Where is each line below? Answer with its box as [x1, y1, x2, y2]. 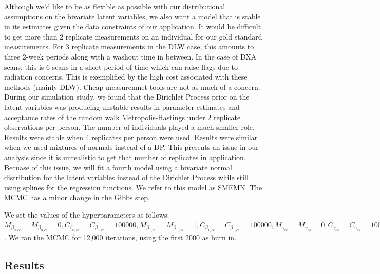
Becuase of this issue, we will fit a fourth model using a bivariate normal [4, 162, 233, 172]
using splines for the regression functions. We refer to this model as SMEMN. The [4, 182, 262, 192]
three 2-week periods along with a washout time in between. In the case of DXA [4, 51, 257, 62]
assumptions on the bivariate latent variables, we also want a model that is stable [4, 11, 261, 22]
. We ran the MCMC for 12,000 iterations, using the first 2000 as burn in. [4, 231, 237, 242]
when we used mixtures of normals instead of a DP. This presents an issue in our [4, 142, 259, 152]
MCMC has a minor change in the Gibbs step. [4, 192, 150, 203]
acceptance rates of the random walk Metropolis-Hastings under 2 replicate [4, 111, 241, 122]
